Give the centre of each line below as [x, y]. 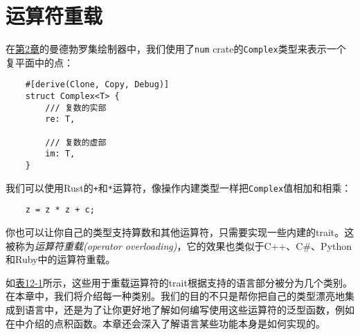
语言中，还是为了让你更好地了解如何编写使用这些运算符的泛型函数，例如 [189, 309]
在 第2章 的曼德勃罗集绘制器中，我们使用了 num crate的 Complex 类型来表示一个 [176, 49]
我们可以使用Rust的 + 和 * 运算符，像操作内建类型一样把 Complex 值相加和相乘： [179, 187]
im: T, [60, 154]
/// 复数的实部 [76, 108]
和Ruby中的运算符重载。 [61, 259]
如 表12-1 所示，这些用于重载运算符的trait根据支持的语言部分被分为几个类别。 [179, 282]
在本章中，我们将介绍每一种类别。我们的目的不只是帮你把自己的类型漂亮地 [175, 296]
